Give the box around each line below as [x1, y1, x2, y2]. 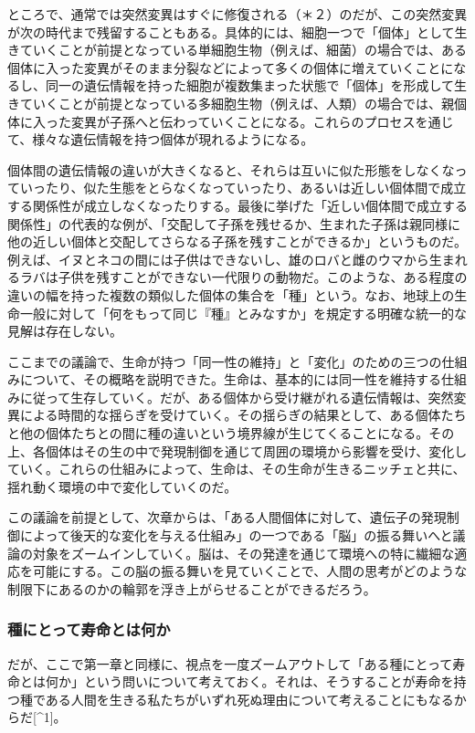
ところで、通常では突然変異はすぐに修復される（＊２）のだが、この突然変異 [7, 5, 468, 23]
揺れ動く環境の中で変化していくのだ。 [7, 476, 237, 496]
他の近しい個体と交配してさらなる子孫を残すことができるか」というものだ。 [7, 232, 467, 251]
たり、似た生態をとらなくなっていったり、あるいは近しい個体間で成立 [45, 178, 467, 197]
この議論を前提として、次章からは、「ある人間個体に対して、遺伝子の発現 [7, 508, 447, 527]
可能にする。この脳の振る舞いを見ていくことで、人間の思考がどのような [32, 561, 468, 581]
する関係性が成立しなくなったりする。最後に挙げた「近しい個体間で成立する [7, 195, 468, 215]
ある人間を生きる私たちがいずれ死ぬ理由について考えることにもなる [45, 689, 454, 708]
